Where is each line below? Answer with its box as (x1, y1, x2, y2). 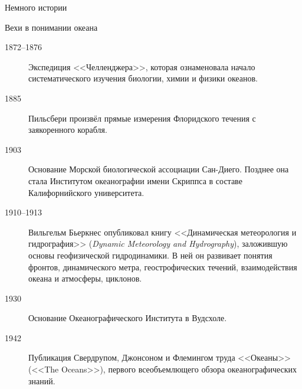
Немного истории (5, 1, 67, 13)
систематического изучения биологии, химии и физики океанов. (28, 72, 258, 84)
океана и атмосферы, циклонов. (28, 272, 142, 285)
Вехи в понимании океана (5, 21, 98, 33)
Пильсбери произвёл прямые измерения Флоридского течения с (28, 112, 256, 124)
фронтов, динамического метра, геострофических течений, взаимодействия (28, 260, 297, 273)
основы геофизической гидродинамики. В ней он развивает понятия (28, 249, 273, 261)
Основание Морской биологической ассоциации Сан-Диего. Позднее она (28, 163, 289, 175)
